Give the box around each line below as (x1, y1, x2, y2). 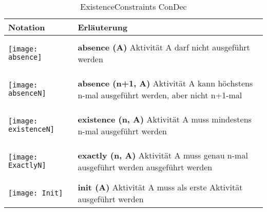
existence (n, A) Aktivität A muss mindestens (78, 113, 252, 125)
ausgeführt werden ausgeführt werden (78, 161, 213, 173)
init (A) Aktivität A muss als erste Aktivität (78, 181, 243, 193)
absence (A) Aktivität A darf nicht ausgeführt (78, 41, 250, 53)
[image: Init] (8, 189, 63, 197)
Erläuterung (78, 21, 128, 33)
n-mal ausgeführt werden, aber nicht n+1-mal (78, 89, 242, 101)
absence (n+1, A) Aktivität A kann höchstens (78, 77, 253, 89)
